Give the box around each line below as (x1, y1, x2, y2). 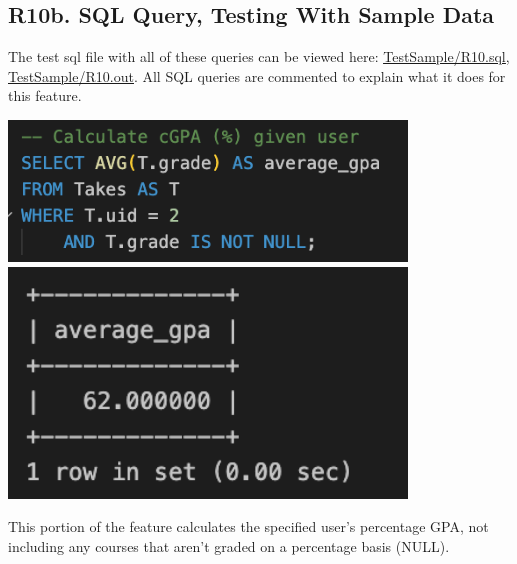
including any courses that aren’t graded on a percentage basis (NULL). (8, 535, 450, 556)
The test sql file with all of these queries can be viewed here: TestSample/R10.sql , (8, 46, 510, 67)
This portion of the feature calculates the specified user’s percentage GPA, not (8, 516, 489, 537)
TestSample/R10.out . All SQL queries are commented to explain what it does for (8, 65, 506, 86)
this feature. (8, 85, 82, 106)
